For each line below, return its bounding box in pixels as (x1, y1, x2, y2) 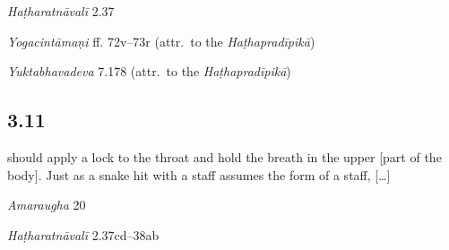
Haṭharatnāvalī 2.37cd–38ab (7, 225, 160, 244)
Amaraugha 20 (7, 195, 86, 214)
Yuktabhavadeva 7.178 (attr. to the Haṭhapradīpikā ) (7, 62, 291, 81)
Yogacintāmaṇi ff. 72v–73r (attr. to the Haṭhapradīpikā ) (7, 31, 315, 50)
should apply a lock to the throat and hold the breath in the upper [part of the (7, 147, 442, 166)
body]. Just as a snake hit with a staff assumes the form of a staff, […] (7, 165, 391, 184)
